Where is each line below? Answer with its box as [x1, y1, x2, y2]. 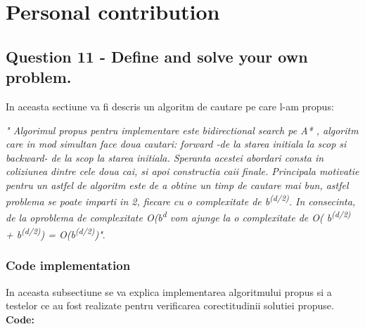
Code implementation [6, 257, 131, 274]
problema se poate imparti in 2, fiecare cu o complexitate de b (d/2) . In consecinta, [6, 192, 356, 209]
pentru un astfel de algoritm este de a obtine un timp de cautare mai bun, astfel [6, 177, 349, 192]
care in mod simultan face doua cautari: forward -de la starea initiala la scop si [6, 136, 347, 151]
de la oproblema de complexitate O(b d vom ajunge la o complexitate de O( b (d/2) [6, 208, 351, 225]
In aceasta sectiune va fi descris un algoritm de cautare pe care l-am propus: [6, 98, 334, 113]
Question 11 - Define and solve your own [6, 45, 308, 67]
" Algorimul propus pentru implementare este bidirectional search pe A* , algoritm [6, 122, 359, 137]
